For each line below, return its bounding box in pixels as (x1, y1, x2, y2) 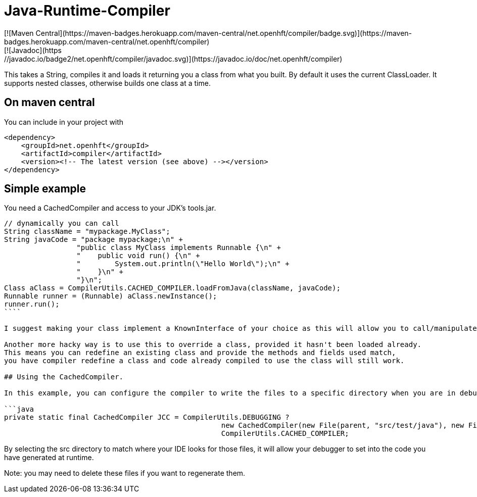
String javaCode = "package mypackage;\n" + (4, 235, 183, 244)
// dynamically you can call (4, 219, 119, 228)
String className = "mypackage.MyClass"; (4, 227, 170, 236)
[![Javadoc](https (4, 45, 62, 55)
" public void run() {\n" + (76, 252, 200, 260)
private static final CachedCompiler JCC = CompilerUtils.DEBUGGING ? (4, 413, 290, 422)
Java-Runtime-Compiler (4, 2, 170, 19)
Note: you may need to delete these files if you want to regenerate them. (4, 469, 246, 478)
